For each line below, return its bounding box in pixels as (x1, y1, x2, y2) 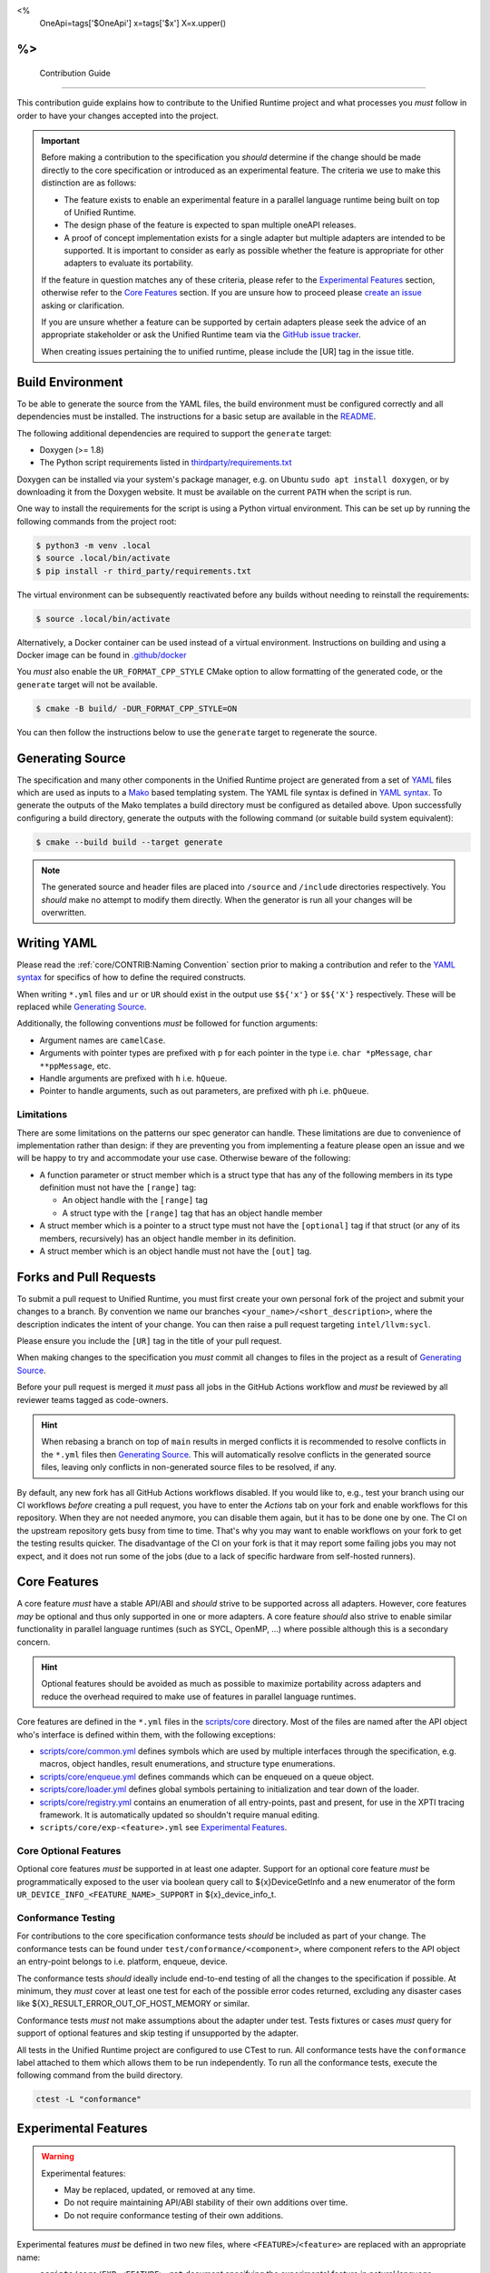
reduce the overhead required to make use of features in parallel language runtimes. (41, 1691, 357, 1702)
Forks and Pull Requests (16, 1269, 156, 1285)
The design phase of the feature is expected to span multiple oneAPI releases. (64, 219, 357, 231)
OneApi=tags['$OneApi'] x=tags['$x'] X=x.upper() (39, 18, 227, 29)
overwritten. (41, 906, 87, 917)
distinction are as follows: (41, 177, 137, 188)
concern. (16, 1637, 51, 1647)
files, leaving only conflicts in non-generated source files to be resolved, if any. (41, 1462, 338, 1473)
